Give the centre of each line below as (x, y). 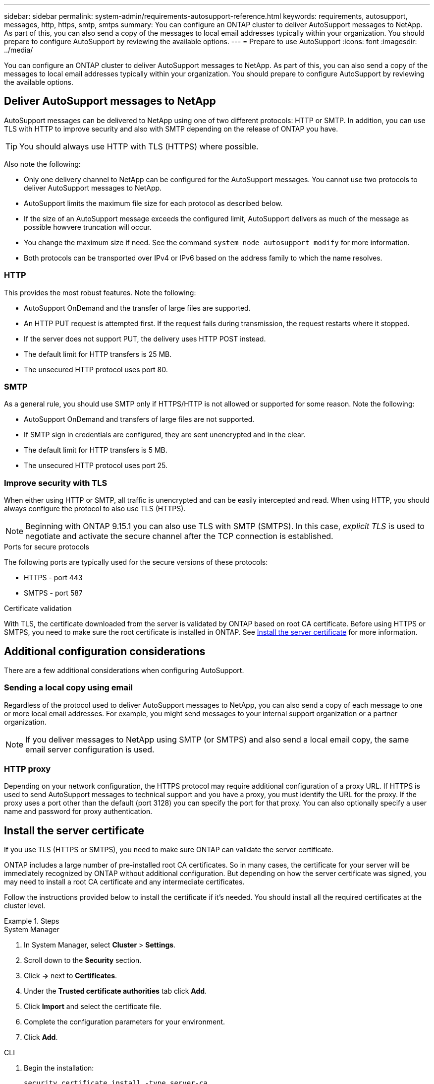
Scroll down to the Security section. (83, 960)
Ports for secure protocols (47, 547)
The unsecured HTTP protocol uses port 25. (96, 466)
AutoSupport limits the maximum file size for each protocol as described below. (153, 203)
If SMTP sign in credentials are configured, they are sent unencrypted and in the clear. (165, 435)
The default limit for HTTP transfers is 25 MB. (98, 354)
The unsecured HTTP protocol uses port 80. (96, 369)
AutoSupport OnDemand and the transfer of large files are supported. (137, 308)
